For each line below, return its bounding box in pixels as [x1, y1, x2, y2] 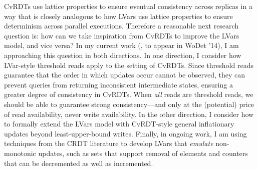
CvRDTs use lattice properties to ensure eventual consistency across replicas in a [4, 1, 252, 11]
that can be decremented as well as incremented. [4, 157, 153, 168]
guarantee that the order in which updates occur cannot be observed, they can [4, 69, 245, 80]
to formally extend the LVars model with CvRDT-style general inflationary [4, 118, 234, 129]
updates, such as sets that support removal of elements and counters [38, 147, 248, 158]
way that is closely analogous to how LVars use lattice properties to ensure [4, 10, 233, 21]
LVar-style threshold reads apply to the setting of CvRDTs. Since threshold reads [4, 59, 253, 70]
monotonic [4, 147, 36, 158]
